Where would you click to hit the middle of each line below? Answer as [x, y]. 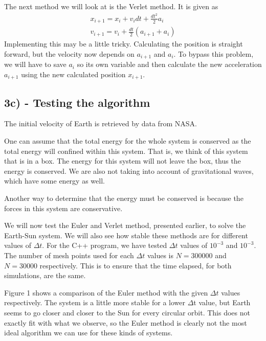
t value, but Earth [222, 302]
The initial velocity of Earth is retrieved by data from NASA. [101, 123]
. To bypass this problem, [214, 53]
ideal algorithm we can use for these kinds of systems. [88, 333]
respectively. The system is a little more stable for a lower [95, 302]
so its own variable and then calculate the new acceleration [169, 64]
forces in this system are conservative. [63, 208]
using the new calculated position [73, 74]
